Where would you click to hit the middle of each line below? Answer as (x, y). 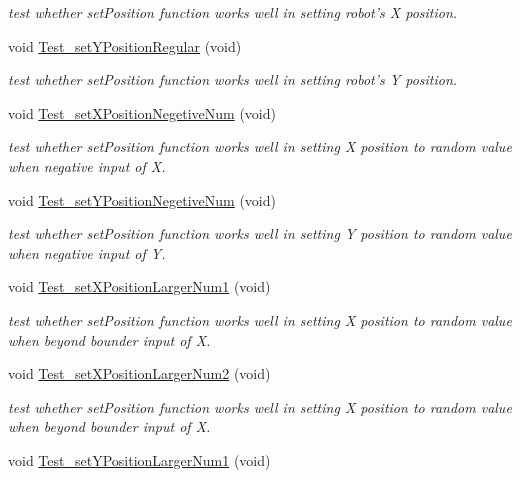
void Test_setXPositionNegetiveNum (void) (142, 112)
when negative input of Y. (87, 252)
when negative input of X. (87, 165)
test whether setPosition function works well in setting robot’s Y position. (233, 79)
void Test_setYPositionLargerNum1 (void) (139, 459)
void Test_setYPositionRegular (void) (125, 45)
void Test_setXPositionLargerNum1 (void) (139, 286)
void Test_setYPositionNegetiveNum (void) (142, 199)
